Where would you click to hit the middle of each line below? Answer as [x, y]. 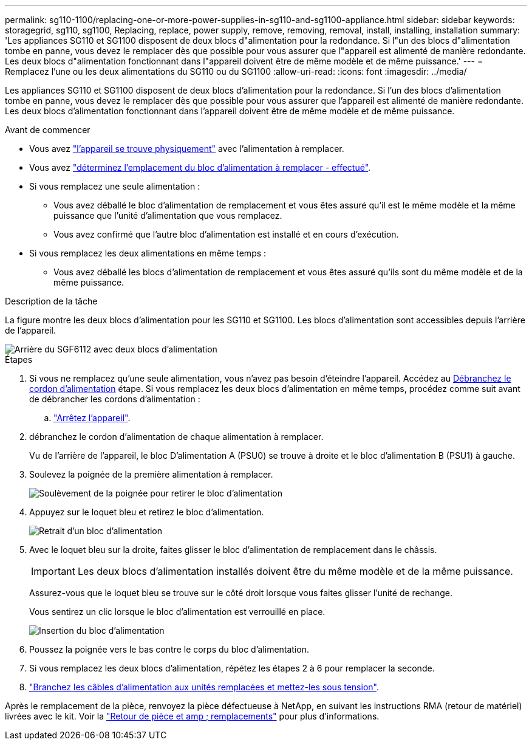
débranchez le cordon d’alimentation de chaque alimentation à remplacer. [176, 437]
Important [53, 571]
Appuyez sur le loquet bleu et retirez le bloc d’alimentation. [147, 512]
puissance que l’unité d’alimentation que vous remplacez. [168, 215]
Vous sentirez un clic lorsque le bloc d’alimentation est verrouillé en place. [177, 612]
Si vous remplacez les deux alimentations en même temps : [148, 253]
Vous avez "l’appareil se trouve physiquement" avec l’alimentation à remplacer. [187, 149]
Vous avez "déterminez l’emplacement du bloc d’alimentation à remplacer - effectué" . [200, 167]
